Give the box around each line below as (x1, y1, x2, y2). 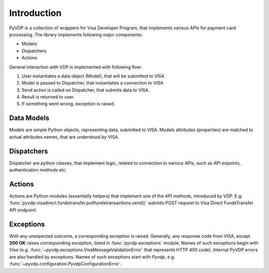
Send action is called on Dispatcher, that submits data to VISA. (21, 87, 150, 93)
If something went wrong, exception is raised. (21, 101, 116, 107)
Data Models (9, 114, 49, 122)
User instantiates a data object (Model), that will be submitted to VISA (21, 73, 164, 79)
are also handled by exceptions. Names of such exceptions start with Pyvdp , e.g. (9, 254, 175, 260)
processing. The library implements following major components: (9, 31, 143, 37)
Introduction (9, 7, 62, 18)
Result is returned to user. (21, 94, 75, 100)
